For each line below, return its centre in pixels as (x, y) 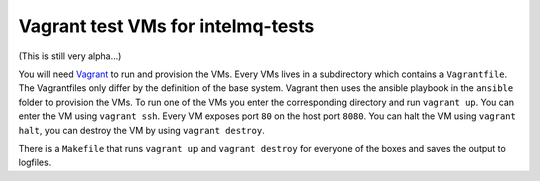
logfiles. (35, 162)
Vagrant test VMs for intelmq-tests (166, 26)
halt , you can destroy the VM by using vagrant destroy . (141, 130)
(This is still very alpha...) (70, 56)
